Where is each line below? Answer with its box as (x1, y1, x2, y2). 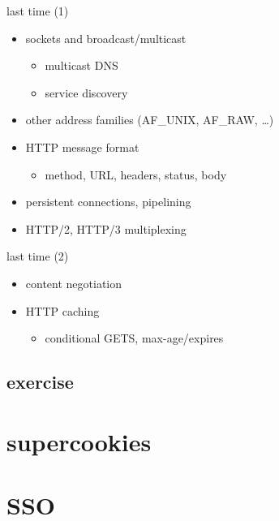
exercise (6, 369, 74, 394)
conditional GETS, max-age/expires (45, 329, 224, 347)
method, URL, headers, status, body (45, 166, 227, 183)
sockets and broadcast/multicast (25, 29, 187, 46)
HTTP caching (25, 302, 100, 319)
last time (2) (6, 248, 69, 265)
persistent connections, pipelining (25, 193, 191, 210)
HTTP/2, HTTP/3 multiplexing (25, 220, 187, 237)
